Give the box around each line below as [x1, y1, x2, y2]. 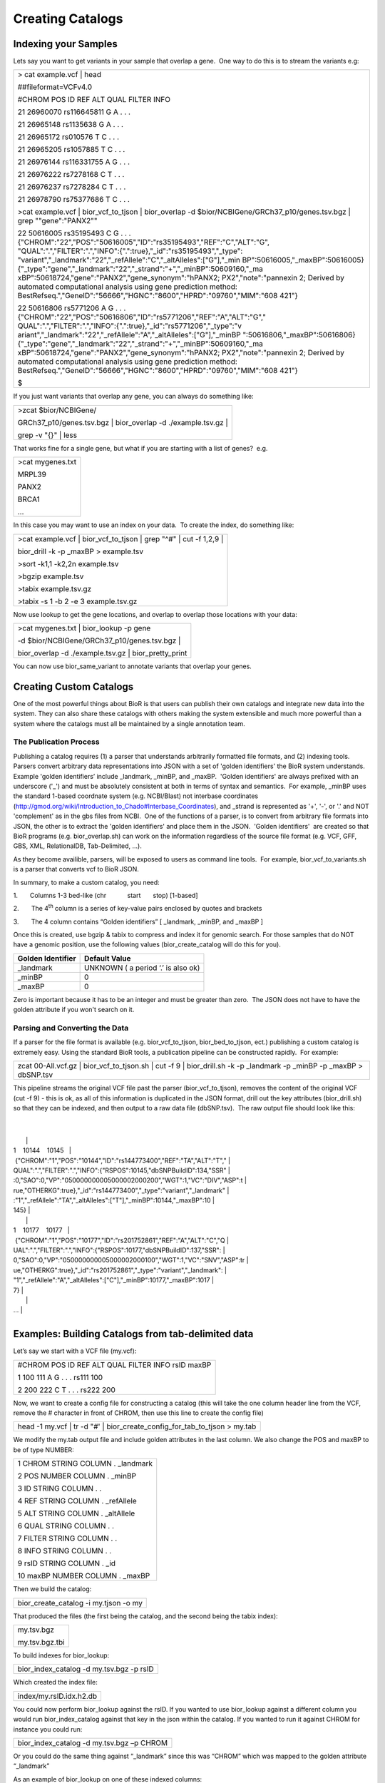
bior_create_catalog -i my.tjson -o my [17, 1598, 143, 1608]
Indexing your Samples [13, 38, 118, 50]
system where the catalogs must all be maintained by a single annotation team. [13, 719, 245, 727]
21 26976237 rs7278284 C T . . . [17, 182, 126, 192]
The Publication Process [13, 737, 100, 747]
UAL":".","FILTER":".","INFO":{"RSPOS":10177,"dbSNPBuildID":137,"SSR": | [13, 1246, 225, 1255]
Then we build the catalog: [13, 1585, 92, 1593]
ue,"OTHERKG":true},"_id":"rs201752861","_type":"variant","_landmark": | [13, 1266, 227, 1274]
